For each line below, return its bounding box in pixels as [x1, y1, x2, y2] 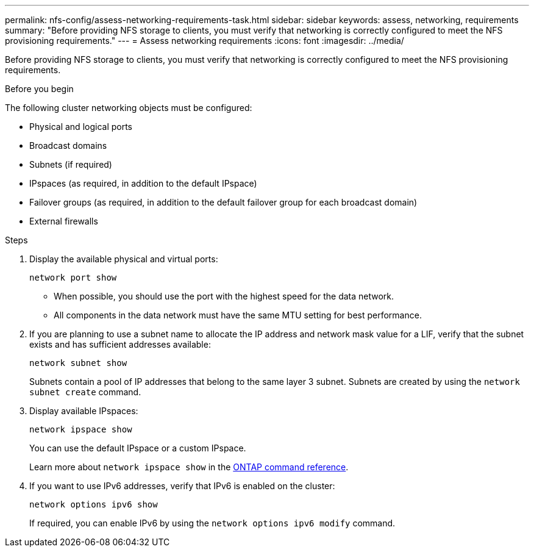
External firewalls [29, 216, 98, 226]
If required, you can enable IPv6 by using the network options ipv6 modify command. [29, 518, 396, 528]
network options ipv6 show [29, 500, 158, 509]
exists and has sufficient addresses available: [29, 339, 211, 349]
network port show [29, 273, 117, 282]
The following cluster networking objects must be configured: [5, 102, 252, 113]
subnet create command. [29, 387, 141, 397]
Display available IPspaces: [29, 406, 138, 416]
